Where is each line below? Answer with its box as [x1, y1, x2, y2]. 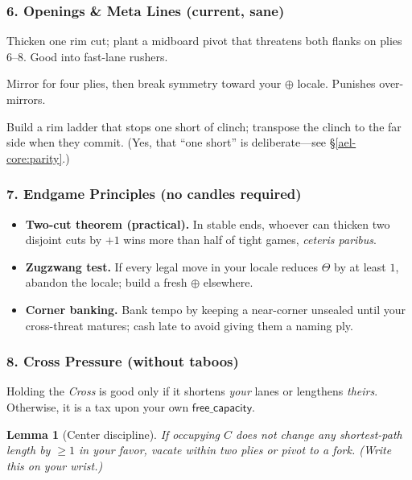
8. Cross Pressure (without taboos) [6, 351, 239, 371]
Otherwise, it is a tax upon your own [6, 398, 189, 415]
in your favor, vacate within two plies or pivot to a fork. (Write [79, 441, 392, 458]
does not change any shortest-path [236, 425, 402, 442]
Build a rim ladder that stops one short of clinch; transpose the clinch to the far [6, 118, 402, 134]
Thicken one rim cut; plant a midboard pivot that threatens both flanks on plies [6, 32, 402, 49]
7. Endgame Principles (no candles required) [6, 184, 302, 204]
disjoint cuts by [25, 231, 102, 248]
